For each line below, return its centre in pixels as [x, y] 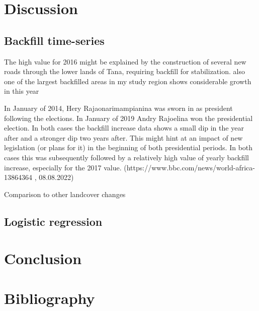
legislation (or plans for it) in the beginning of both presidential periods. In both [128, 147]
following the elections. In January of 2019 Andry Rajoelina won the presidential [128, 118]
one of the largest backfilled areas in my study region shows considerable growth [128, 81]
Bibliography [50, 298]
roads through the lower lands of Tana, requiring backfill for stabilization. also [124, 71]
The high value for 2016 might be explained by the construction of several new [125, 61]
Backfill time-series [54, 40]
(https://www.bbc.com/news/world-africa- [189, 167]
